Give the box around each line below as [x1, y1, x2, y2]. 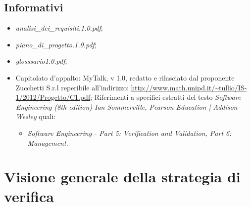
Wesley [15, 111, 37, 122]
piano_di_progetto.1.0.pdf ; [15, 39, 97, 49]
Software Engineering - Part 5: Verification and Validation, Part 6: [27, 127, 232, 138]
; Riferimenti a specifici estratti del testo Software [90, 92, 241, 102]
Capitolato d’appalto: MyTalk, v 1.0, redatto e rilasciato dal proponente [15, 72, 235, 82]
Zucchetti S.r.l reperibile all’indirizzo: [15, 82, 129, 92]
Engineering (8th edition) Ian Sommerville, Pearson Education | [15, 101, 211, 112]
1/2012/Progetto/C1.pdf [15, 92, 91, 102]
